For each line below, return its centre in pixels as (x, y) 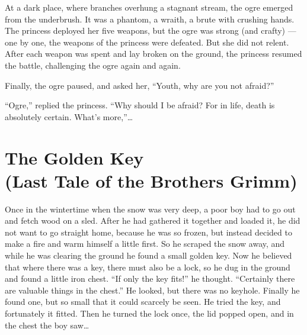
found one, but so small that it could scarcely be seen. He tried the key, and (143, 302)
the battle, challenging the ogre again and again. (93, 65)
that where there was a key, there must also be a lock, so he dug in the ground (148, 267)
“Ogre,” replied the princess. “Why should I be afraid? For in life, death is (140, 105)
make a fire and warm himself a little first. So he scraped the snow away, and (145, 244)
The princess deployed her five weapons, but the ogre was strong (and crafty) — (151, 30)
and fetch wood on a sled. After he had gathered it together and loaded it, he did (153, 220)
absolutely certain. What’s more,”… (69, 116)
